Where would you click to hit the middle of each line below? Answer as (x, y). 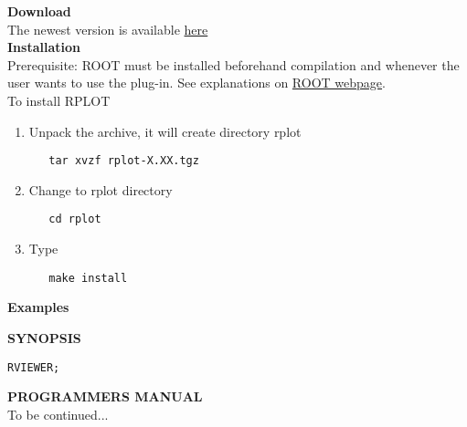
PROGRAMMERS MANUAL (105, 396)
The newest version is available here (108, 29)
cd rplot (75, 219)
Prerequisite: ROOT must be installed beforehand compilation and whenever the (233, 64)
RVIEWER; (34, 367)
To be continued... (58, 414)
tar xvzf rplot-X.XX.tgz (124, 161)
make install (88, 278)
